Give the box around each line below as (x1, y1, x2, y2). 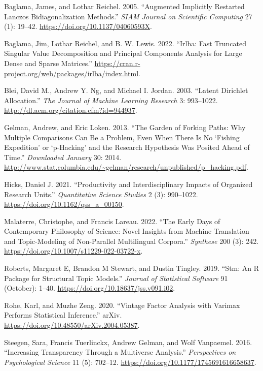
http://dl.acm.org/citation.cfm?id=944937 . (4, 105, 137, 115)
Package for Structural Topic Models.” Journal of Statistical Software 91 (4, 272, 228, 283)
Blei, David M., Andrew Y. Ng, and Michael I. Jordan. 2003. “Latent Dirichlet (4, 85, 248, 96)
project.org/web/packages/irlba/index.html (4, 68, 139, 78)
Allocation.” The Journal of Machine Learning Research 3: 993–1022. (4, 95, 218, 105)
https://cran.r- (94, 57, 140, 68)
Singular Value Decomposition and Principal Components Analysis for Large (4, 48, 242, 58)
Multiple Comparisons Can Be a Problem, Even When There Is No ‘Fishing (4, 132, 240, 142)
